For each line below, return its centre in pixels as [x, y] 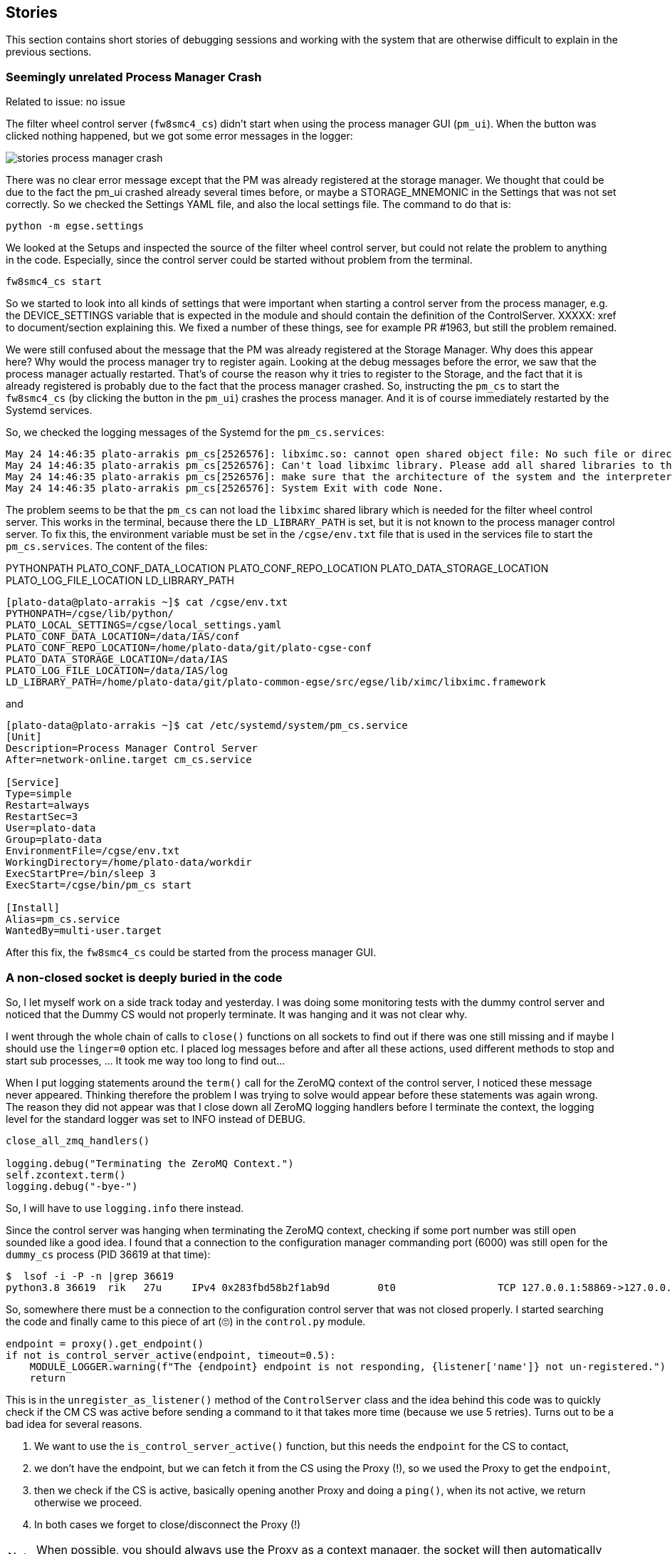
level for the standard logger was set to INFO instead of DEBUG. [156, 1119]
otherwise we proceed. [88, 1502]
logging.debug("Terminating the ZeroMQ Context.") [150, 1163]
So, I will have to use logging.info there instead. [125, 1208]
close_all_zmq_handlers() [78, 1140]
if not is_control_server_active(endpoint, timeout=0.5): [171, 1355]
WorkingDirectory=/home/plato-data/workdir [129, 863]
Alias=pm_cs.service [63, 920]
